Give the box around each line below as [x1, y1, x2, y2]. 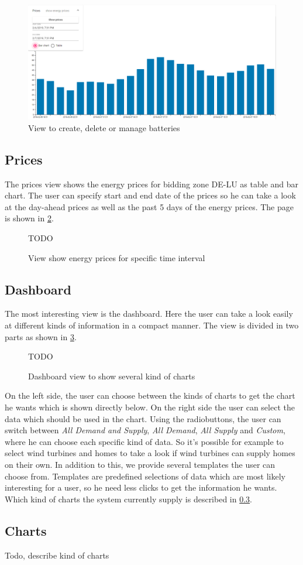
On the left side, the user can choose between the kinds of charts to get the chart [5, 389, 295, 402]
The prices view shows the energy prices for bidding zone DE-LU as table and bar [5, 177, 299, 190]
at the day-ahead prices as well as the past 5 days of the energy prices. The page [5, 200, 294, 213]
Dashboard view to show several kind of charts [28, 369, 195, 382]
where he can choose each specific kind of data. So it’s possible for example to [5, 435, 284, 447]
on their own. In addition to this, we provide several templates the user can [5, 458, 276, 470]
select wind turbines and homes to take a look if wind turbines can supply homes [5, 447, 295, 459]
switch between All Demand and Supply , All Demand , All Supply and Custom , [5, 424, 285, 436]
